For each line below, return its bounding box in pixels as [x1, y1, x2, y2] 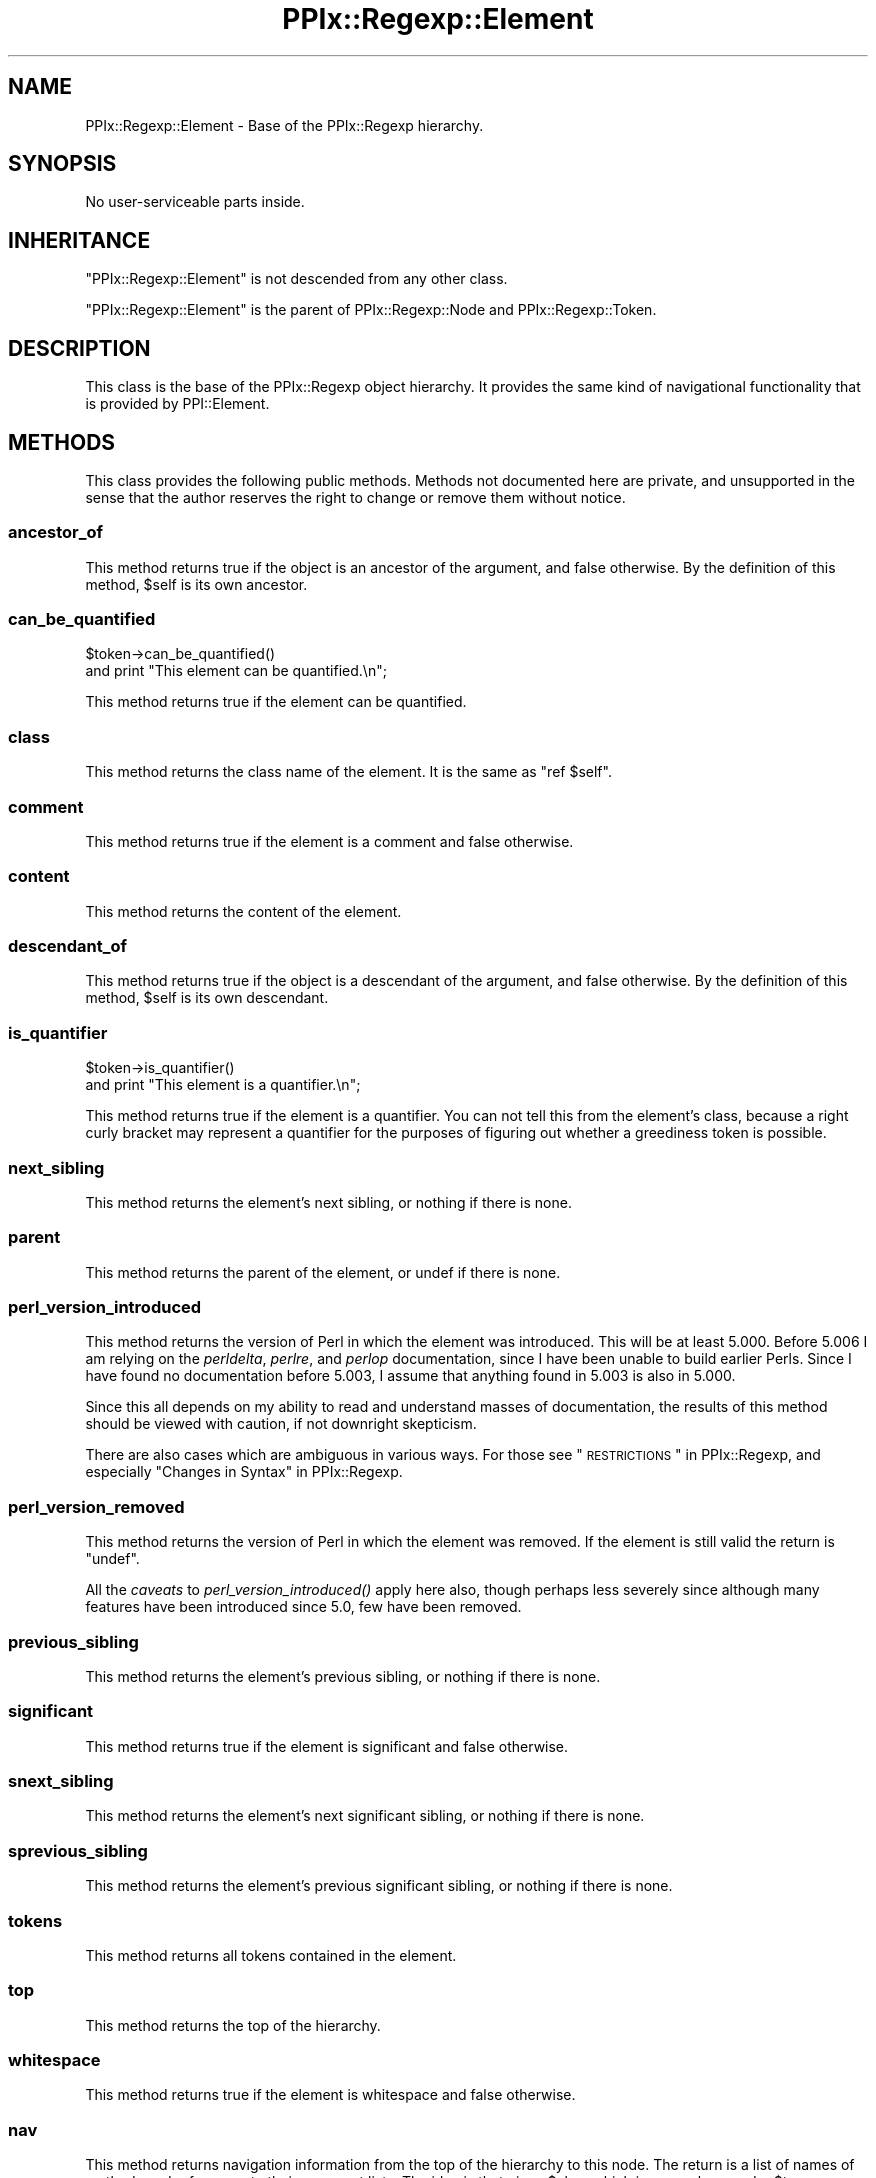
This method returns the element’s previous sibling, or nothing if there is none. [85, 1667, 601, 1685]
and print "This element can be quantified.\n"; [85, 662, 387, 680]
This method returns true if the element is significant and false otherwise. [85, 1737, 569, 1755]
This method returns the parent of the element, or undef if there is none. [85, 1263, 561, 1281]
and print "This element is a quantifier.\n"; [85, 1076, 361, 1094]
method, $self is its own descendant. [85, 989, 329, 1007]
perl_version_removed [8, 1496, 185, 1517]
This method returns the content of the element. [85, 902, 402, 920]
